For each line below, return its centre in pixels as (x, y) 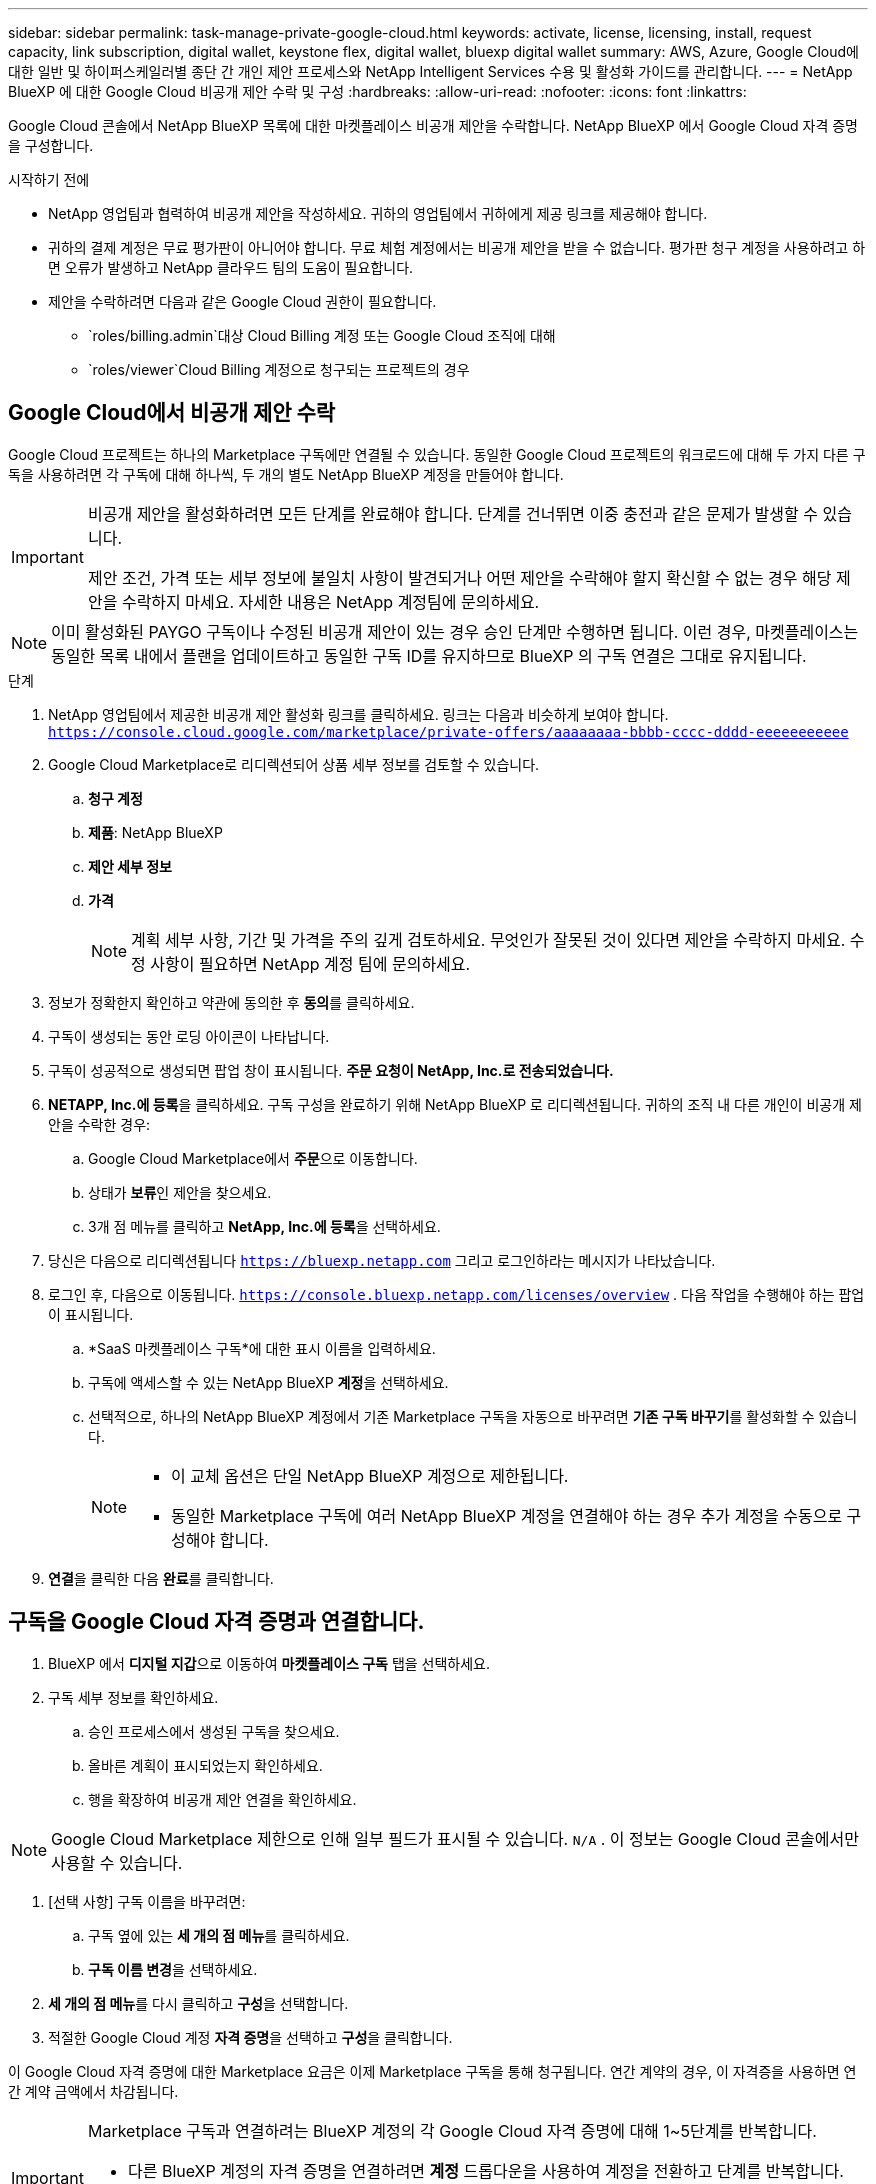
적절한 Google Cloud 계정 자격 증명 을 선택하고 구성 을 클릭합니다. (250, 2037)
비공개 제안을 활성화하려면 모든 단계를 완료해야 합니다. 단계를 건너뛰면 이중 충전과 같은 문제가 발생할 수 (452, 513)
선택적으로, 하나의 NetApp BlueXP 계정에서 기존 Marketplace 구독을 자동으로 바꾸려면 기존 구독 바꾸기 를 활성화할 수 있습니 (473, 1416)
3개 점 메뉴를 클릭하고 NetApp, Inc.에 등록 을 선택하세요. (264, 1226)
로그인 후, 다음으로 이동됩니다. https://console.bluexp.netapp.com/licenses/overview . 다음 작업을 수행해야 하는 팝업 (456, 1294)
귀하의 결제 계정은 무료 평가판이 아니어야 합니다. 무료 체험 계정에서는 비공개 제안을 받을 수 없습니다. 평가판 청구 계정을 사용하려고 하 (457, 247)
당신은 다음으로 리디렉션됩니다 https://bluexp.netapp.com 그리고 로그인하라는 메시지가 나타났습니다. (382, 1260)
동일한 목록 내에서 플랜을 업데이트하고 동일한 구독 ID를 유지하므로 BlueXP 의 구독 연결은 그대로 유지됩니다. (429, 655)
